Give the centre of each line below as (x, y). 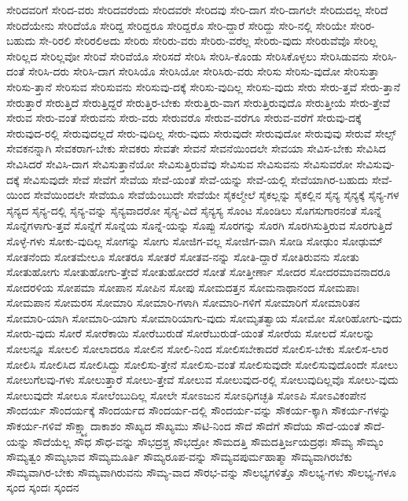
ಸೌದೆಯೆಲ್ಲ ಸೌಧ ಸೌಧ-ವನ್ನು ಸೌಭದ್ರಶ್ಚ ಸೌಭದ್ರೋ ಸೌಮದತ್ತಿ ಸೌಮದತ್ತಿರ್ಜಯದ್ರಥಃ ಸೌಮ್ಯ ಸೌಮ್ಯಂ (208, 441)
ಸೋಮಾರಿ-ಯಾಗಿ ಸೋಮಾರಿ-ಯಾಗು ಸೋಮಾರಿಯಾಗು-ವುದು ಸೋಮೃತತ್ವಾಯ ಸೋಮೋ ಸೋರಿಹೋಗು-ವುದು (204, 317)
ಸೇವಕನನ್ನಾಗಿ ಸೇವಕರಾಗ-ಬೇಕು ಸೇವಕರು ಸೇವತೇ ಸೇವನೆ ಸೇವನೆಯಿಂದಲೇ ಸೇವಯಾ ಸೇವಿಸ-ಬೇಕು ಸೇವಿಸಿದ (196, 148)
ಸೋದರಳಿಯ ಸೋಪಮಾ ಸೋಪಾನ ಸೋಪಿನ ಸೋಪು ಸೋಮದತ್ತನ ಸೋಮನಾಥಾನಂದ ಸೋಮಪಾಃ (183, 287)
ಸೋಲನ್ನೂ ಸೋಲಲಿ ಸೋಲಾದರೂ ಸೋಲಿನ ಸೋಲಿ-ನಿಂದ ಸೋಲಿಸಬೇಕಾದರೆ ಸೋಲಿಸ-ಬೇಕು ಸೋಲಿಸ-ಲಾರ (197, 349)
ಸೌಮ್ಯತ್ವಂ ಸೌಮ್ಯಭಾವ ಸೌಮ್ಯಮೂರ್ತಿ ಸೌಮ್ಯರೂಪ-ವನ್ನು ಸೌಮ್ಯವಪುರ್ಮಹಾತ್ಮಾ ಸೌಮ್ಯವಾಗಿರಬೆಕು (179, 457)
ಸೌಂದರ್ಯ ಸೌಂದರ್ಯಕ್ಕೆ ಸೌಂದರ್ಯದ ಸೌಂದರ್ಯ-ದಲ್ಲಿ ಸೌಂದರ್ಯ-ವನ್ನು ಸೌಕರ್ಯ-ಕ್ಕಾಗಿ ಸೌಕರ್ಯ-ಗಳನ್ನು (198, 410)
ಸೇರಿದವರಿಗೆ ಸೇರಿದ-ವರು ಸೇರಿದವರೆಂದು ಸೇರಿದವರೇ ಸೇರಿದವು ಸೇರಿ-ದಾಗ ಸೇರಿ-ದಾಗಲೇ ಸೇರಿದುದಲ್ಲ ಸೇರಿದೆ (197, 9)
